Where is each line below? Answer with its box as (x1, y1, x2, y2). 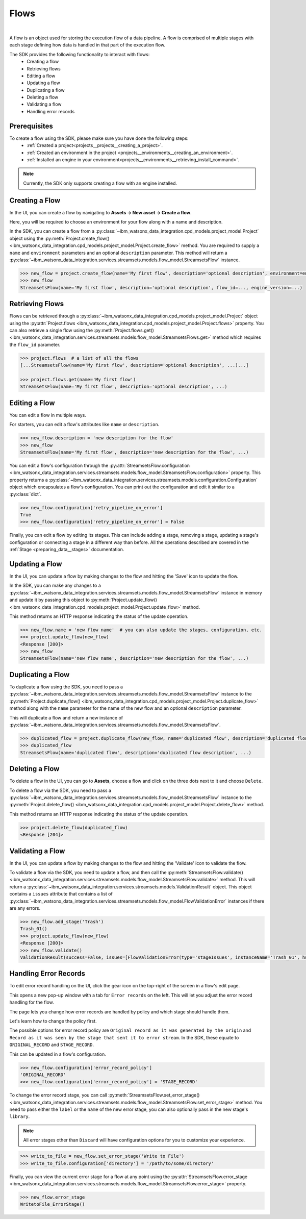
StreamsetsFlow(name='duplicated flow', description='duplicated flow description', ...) (20, 750, 252, 755)
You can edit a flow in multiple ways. (9, 412, 86, 418)
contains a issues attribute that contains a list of (9, 891, 113, 897)
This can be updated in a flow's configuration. (9, 1051, 107, 1057)
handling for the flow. (9, 999, 55, 1005)
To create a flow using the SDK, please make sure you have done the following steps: (9, 135, 189, 141)
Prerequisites (9, 121, 53, 130)
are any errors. (9, 905, 41, 911)
